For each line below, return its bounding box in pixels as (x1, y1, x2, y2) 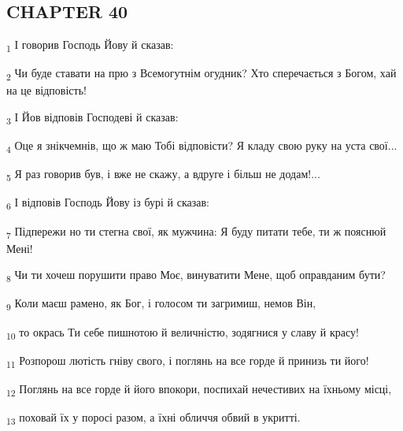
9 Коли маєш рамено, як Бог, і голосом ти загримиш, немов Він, (6, 295, 316, 314)
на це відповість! (6, 82, 87, 98)
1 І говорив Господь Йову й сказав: (6, 36, 174, 54)
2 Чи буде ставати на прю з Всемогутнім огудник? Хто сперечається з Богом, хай (6, 65, 397, 84)
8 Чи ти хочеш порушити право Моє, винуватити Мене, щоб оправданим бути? (6, 266, 386, 285)
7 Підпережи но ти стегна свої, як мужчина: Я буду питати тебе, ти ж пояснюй (6, 222, 386, 241)
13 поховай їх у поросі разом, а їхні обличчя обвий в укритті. (6, 408, 301, 427)
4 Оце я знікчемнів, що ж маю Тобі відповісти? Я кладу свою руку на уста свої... (6, 137, 397, 155)
